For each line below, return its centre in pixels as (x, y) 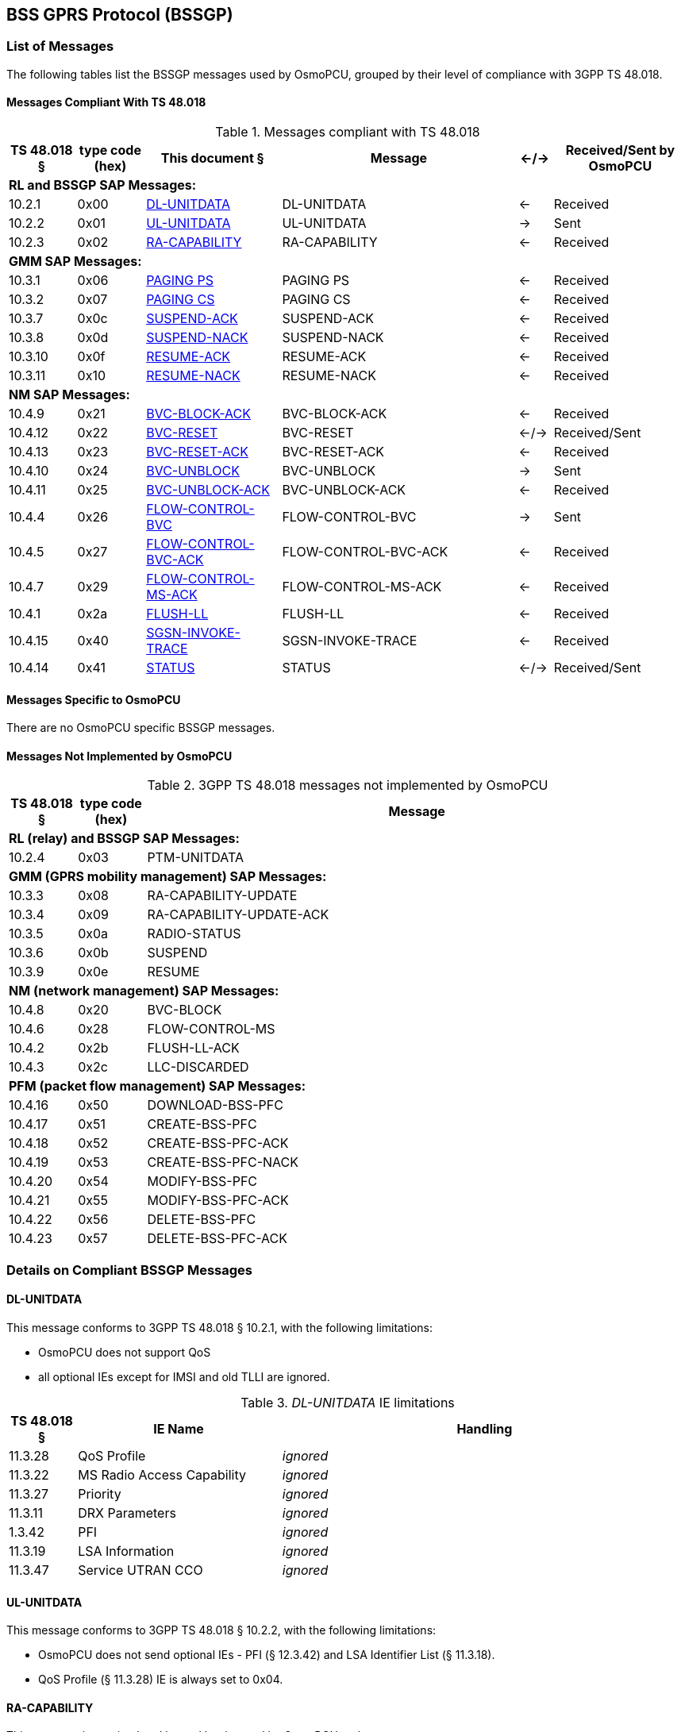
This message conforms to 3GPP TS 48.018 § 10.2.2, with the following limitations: (221, 1630)
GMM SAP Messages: (75, 262)
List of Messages (60, 46)
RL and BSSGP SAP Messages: (103, 185)
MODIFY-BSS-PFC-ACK (218, 1201)
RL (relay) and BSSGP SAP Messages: (124, 839)
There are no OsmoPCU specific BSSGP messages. (141, 728)
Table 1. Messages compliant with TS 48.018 (348, 132)
